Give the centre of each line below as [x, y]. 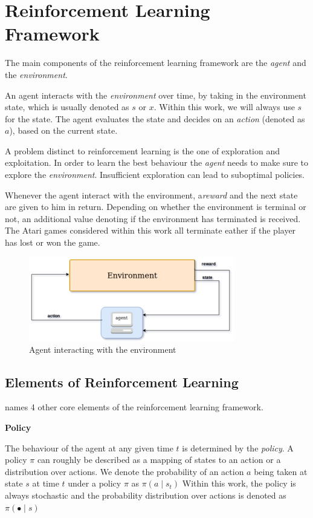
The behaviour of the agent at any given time [89, 448]
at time [46, 483]
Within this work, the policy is [239, 483]
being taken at [281, 471]
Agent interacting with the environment [103, 349]
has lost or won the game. [53, 242]
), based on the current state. [63, 130]
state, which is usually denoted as [67, 107]
